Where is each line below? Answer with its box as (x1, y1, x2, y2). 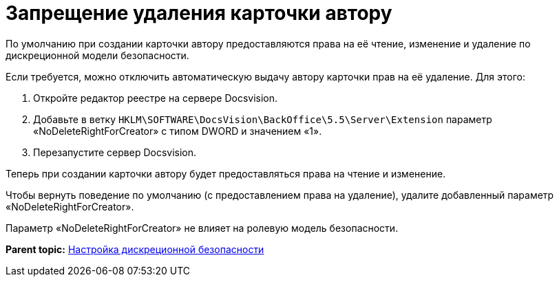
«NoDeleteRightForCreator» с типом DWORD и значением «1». (33, 124, 322, 137)
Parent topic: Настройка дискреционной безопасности (6, 243, 264, 255)
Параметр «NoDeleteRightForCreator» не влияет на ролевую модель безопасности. (6, 221, 399, 234)
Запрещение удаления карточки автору (6, 1, 392, 25)
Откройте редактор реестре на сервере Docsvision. (33, 91, 278, 104)
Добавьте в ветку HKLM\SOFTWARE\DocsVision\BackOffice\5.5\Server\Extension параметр (33, 113, 492, 125)
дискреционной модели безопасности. (6, 49, 189, 61)
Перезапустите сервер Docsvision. (33, 146, 197, 158)
